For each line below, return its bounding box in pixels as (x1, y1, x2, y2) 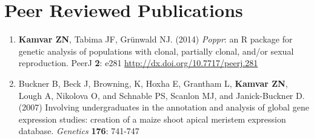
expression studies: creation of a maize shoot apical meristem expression (18, 112, 286, 125)
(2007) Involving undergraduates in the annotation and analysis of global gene (18, 101, 309, 114)
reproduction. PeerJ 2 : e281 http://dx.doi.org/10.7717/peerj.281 (18, 56, 258, 69)
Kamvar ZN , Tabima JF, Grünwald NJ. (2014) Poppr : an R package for (18, 33, 293, 46)
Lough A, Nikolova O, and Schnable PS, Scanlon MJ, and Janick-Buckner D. (18, 89, 305, 101)
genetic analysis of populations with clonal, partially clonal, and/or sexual (18, 44, 294, 57)
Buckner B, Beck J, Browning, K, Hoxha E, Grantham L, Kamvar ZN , (18, 76, 288, 89)
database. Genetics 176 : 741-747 (18, 124, 139, 137)
